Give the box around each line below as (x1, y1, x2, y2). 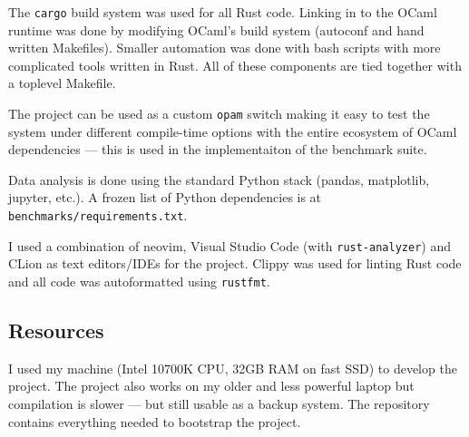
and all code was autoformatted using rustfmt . (8, 271, 270, 290)
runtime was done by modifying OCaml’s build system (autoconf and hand (8, 20, 425, 39)
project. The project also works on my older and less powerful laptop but (8, 376, 415, 395)
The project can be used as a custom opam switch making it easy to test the (8, 104, 430, 123)
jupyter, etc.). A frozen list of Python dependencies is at (8, 188, 322, 207)
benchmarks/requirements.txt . (8, 206, 188, 225)
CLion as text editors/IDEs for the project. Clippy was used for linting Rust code (8, 254, 462, 273)
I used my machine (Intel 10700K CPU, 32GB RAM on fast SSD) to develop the (8, 358, 457, 377)
